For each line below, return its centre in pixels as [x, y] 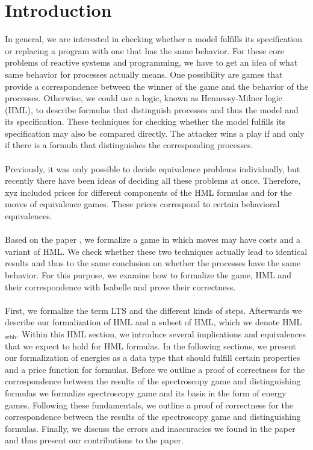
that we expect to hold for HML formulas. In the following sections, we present [150, 345]
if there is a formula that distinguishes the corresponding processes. [129, 145]
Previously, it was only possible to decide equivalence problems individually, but [153, 168]
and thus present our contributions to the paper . [94, 440]
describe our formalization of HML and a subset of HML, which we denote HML [153, 322]
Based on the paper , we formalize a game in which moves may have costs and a [153, 239]
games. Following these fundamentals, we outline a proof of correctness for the [149, 405]
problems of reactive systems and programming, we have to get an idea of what [151, 62]
